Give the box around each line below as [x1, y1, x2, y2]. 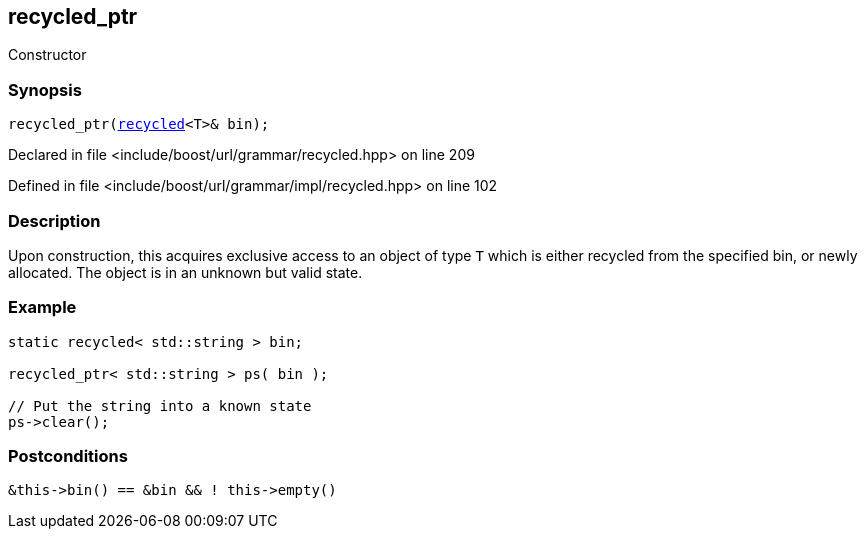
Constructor [8, 46, 87, 64]
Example [8, 297, 77, 318]
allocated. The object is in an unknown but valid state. [8, 263, 363, 281]
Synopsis [8, 79, 82, 100]
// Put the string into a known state [8, 397, 312, 414]
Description [8, 210, 101, 231]
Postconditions [8, 446, 128, 467]
